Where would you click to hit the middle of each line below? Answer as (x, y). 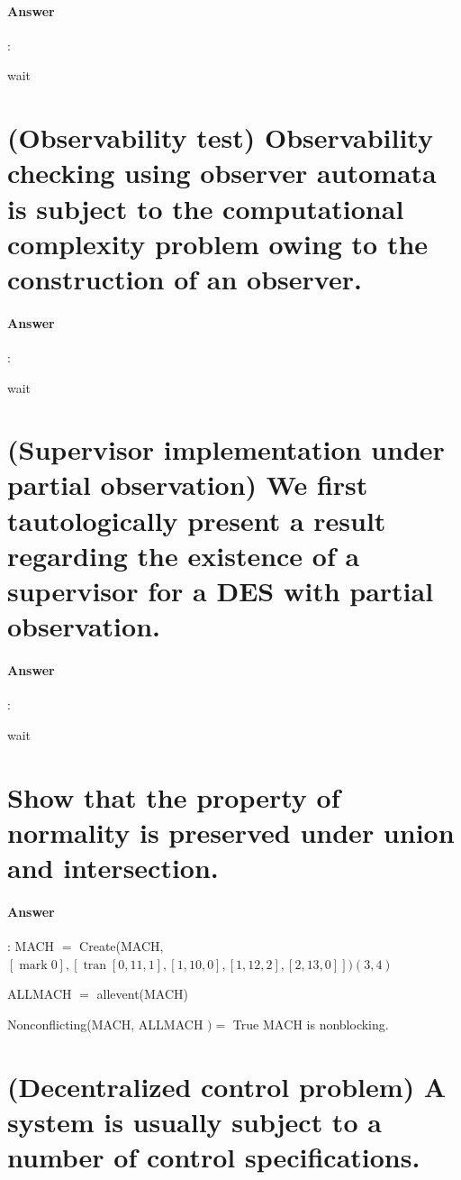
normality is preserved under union (231, 832)
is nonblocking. (348, 1024)
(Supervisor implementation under (226, 449)
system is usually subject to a (194, 1121)
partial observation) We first (188, 485)
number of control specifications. (214, 1156)
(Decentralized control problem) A (227, 1086)
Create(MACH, (122, 945)
